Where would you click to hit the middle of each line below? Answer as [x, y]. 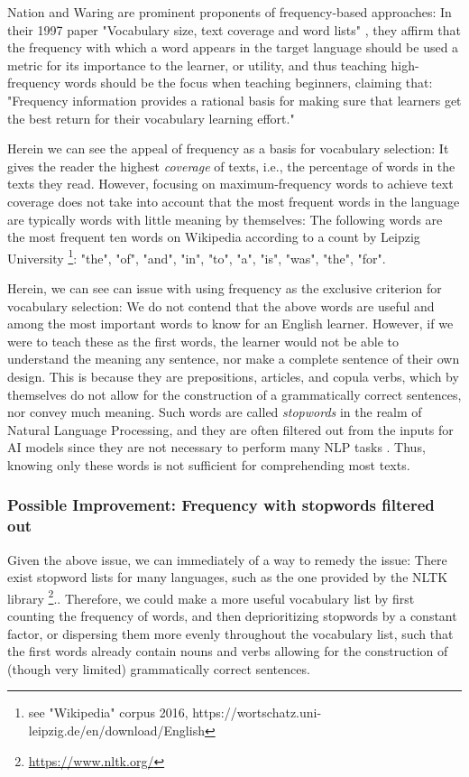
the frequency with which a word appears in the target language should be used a [233, 47]
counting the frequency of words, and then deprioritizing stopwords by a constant [232, 616]
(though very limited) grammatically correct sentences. [159, 668]
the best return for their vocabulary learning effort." [151, 118]
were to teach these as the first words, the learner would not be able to [203, 341]
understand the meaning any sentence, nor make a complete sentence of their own [234, 359]
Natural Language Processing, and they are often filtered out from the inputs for [230, 429]
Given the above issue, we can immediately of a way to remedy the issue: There [227, 559]
